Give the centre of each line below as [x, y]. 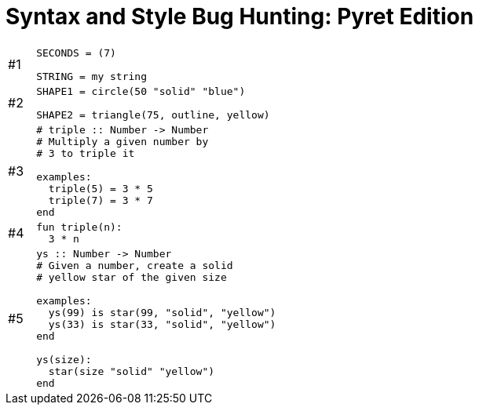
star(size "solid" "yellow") [132, 371]
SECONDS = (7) [76, 53]
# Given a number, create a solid [135, 265]
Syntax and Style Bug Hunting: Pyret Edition [240, 16]
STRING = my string [92, 76]
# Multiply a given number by [122, 141]
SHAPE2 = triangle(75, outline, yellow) [153, 115]
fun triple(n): [79, 227]
